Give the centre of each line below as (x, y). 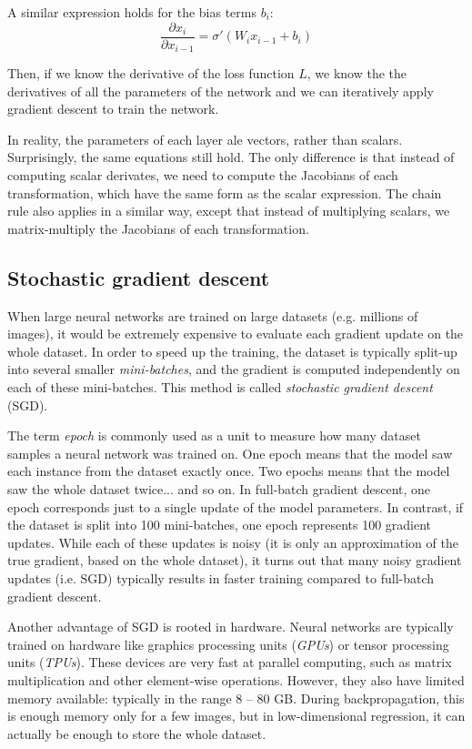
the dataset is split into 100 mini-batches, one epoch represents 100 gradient (220, 525)
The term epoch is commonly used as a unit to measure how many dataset (214, 435)
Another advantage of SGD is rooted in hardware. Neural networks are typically (231, 627)
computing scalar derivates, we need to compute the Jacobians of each (203, 175)
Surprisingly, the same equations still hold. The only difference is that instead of (231, 157)
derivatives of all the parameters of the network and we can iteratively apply (221, 91)
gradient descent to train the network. (113, 109)
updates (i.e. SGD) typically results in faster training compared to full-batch (221, 577)
